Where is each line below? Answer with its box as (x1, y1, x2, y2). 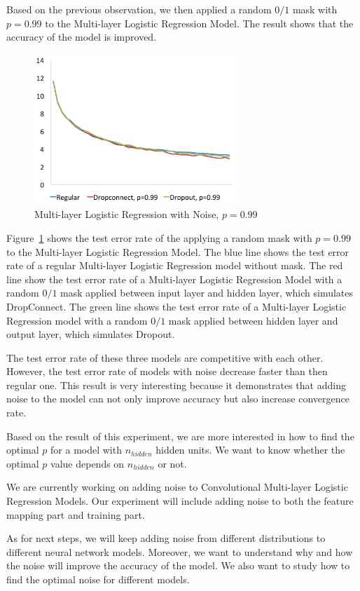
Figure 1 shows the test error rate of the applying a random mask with (6, 230, 312, 245)
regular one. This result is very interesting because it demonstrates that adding (6, 377, 346, 392)
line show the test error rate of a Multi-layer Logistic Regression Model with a (6, 271, 342, 286)
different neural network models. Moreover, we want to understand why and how (6, 544, 353, 559)
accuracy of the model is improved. (6, 29, 157, 44)
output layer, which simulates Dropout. (6, 327, 175, 341)
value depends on (50, 456, 125, 470)
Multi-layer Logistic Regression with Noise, (34, 207, 219, 222)
